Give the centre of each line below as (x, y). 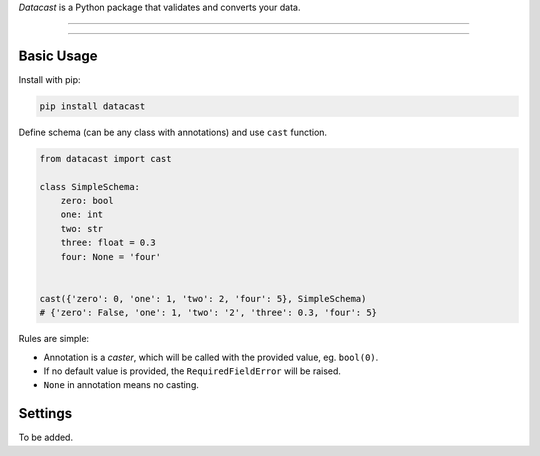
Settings (45, 413)
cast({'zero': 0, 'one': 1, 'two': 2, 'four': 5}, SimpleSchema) (203, 298)
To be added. (46, 437)
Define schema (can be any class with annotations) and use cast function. (173, 132)
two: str (82, 228)
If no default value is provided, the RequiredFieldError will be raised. (192, 371)
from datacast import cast (105, 158)
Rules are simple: (54, 339)
